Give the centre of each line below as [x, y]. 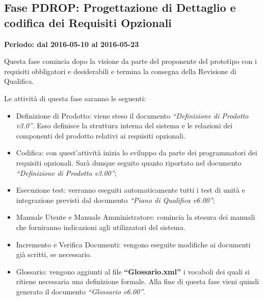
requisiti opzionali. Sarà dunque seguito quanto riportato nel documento [129, 162]
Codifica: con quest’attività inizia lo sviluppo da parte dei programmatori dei [137, 153]
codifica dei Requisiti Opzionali [88, 22]
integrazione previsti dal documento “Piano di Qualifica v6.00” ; [115, 200]
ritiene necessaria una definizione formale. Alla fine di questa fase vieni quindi [138, 281]
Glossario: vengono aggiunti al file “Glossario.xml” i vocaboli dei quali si [133, 271]
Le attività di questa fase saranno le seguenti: [75, 98]
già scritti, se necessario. [54, 254]
